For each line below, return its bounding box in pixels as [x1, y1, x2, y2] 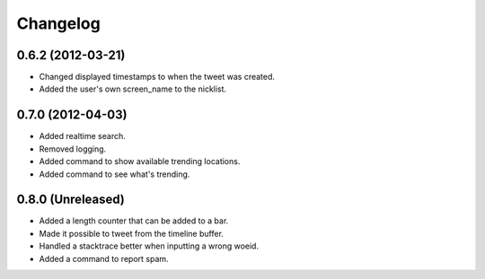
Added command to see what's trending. [39, 169, 190, 179]
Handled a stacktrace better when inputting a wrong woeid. [39, 240, 260, 251]
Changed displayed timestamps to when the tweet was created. [39, 72, 276, 83]
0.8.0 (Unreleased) [16, 192, 126, 207]
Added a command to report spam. [39, 253, 170, 264]
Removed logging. [39, 144, 107, 154]
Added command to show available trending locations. [39, 156, 241, 167]
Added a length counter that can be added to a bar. [39, 215, 229, 226]
